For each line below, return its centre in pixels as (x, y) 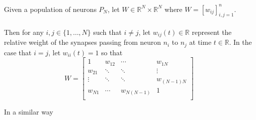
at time (200, 42)
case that (18, 52)
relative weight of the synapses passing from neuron (83, 42)
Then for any (24, 32)
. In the (240, 42)
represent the (212, 32)
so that (112, 52)
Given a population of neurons (50, 9)
